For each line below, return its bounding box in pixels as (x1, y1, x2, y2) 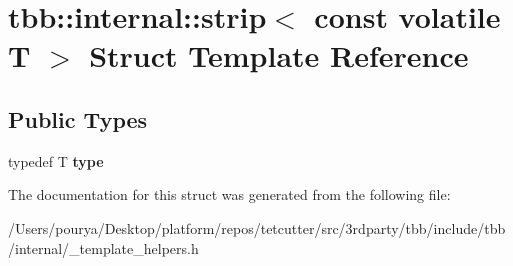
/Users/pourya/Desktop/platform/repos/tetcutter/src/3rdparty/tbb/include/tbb (8, 217, 506, 238)
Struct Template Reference (89, 35, 469, 76)
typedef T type (8, 150, 104, 171)
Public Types (8, 103, 148, 134)
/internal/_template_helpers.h (8, 237, 199, 258)
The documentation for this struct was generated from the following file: (8, 184, 451, 205)
